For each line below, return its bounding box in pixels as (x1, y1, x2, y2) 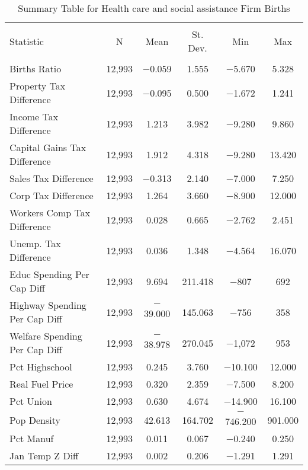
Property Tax (9, 79, 66, 92)
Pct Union (9, 394, 52, 408)
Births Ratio (9, 62, 62, 75)
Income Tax (9, 110, 59, 123)
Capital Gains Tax (9, 140, 86, 154)
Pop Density (9, 413, 60, 427)
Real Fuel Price (9, 377, 73, 391)
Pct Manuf (9, 431, 54, 445)
